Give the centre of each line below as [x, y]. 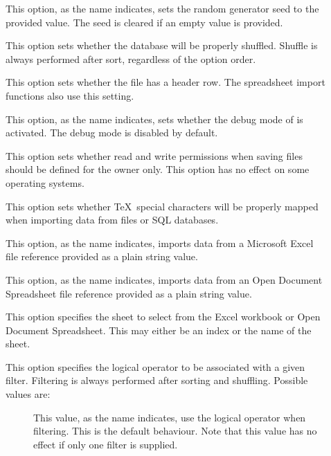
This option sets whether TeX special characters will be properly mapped [162, 206]
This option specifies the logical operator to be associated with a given [155, 366]
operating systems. [45, 182]
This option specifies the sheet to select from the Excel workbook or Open [163, 317]
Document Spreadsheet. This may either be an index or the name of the [159, 330]
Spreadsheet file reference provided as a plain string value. [129, 293]
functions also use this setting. [70, 95]
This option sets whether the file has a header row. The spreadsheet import [165, 82]
